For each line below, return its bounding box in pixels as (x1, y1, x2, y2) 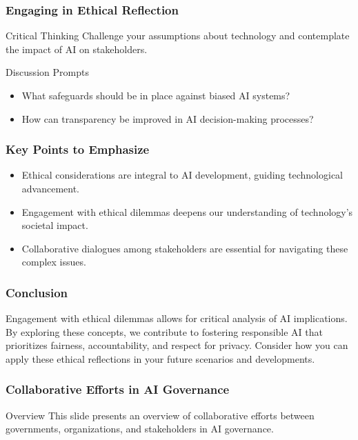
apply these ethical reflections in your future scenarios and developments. (6, 351, 315, 366)
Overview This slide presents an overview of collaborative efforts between (6, 408, 315, 422)
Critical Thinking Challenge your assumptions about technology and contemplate (6, 28, 350, 43)
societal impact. (21, 218, 88, 232)
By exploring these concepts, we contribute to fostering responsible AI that (6, 324, 323, 339)
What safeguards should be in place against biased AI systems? (21, 88, 290, 102)
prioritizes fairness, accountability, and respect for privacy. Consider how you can (6, 338, 348, 352)
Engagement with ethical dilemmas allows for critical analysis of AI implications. (6, 311, 348, 326)
